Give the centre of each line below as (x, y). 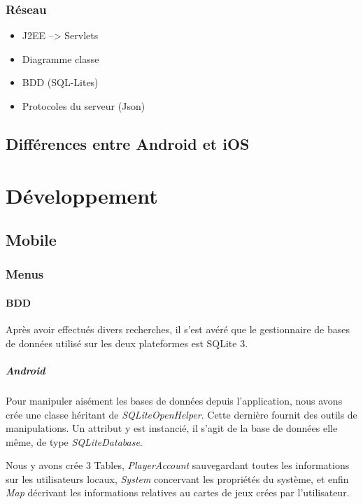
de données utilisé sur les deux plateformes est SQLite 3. (127, 343)
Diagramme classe (60, 58)
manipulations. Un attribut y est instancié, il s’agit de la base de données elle (172, 428)
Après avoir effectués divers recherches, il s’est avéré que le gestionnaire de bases (178, 329)
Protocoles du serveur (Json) (84, 106)
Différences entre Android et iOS (128, 143)
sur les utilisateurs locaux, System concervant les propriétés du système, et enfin (177, 478)
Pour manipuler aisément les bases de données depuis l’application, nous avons (174, 400)
